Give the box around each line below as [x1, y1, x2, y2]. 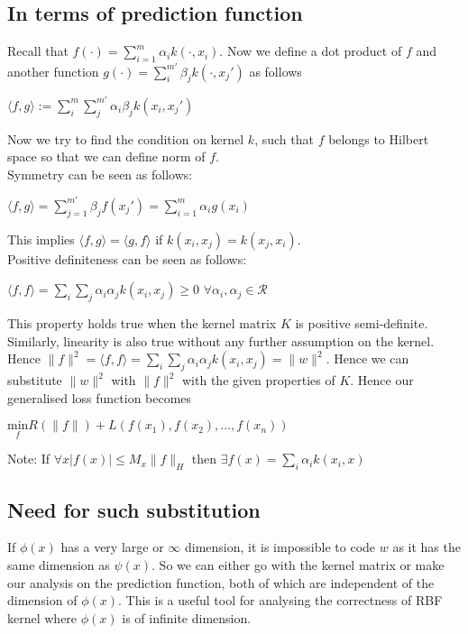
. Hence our [350, 371, 414, 390]
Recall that [7, 41, 69, 60]
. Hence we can [326, 349, 409, 368]
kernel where [7, 608, 78, 627]
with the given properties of [182, 371, 335, 390]
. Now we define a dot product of [219, 41, 402, 60]
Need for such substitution [7, 495, 261, 523]
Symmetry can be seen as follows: [7, 164, 193, 183]
